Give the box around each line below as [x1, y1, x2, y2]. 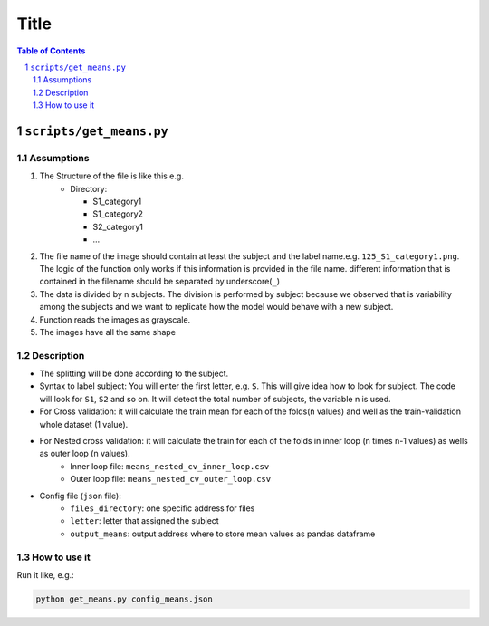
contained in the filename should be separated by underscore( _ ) [39, 276, 281, 287]
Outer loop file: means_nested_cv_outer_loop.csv [70, 474, 272, 485]
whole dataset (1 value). [39, 419, 129, 429]
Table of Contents [16, 45, 86, 56]
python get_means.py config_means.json [35, 593, 213, 604]
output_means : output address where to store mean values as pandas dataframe [70, 528, 376, 539]
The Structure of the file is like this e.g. [39, 170, 185, 181]
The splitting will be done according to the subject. [39, 368, 229, 380]
